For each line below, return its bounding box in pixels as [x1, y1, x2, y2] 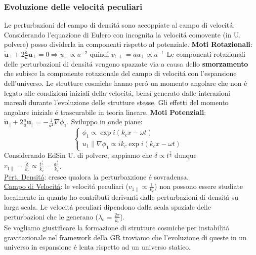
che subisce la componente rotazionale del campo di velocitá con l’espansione [4, 68, 237, 78]
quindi [89, 49, 109, 59]
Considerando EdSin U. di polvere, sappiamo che [4, 150, 152, 160]
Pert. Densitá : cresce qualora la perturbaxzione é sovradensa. [4, 171, 189, 182]
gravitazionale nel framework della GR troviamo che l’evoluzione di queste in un [4, 232, 247, 242]
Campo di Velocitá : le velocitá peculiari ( [4, 181, 129, 191]
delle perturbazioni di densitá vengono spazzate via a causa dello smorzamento [4, 58, 248, 69]
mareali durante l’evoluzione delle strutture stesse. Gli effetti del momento [4, 97, 229, 108]
